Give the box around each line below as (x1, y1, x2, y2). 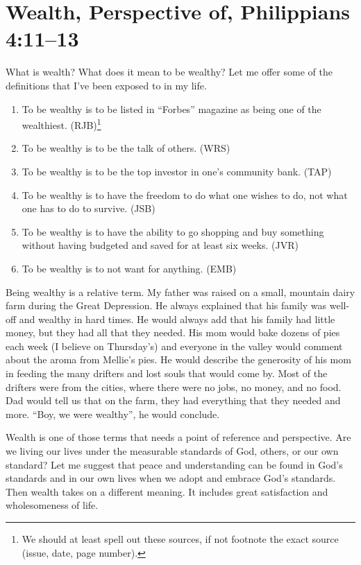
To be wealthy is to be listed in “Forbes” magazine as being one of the (22, 101, 321, 116)
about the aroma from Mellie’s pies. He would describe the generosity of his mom (6, 352, 351, 367)
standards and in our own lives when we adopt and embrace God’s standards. (6, 471, 336, 485)
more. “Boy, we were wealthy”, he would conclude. (6, 406, 220, 421)
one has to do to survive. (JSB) (22, 201, 156, 216)
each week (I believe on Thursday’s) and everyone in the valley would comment (6, 338, 343, 353)
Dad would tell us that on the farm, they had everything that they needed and (6, 393, 341, 408)
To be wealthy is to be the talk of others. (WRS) (22, 141, 230, 155)
